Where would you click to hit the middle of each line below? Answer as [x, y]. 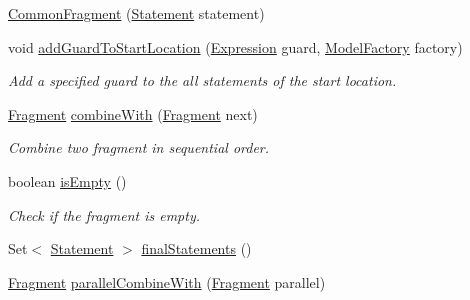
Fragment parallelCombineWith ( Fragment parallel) [167, 281]
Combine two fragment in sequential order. [139, 147]
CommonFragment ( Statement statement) [136, 13]
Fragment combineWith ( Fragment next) [133, 113]
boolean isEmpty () [67, 180]
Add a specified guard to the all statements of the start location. [202, 80]
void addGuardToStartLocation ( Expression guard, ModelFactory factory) [235, 46]
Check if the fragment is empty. [104, 214]
